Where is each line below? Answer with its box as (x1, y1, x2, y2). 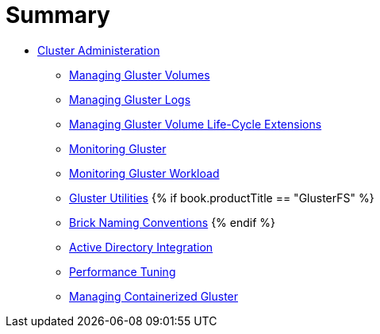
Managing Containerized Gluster (69, 289, 239, 303)
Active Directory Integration (69, 240, 213, 254)
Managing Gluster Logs (69, 92, 191, 106)
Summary (6, 2, 110, 29)
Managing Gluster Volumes (69, 67, 210, 82)
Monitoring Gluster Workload (69, 166, 220, 180)
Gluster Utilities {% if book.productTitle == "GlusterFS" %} (69, 190, 374, 205)
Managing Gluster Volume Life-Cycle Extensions (69, 117, 322, 131)
